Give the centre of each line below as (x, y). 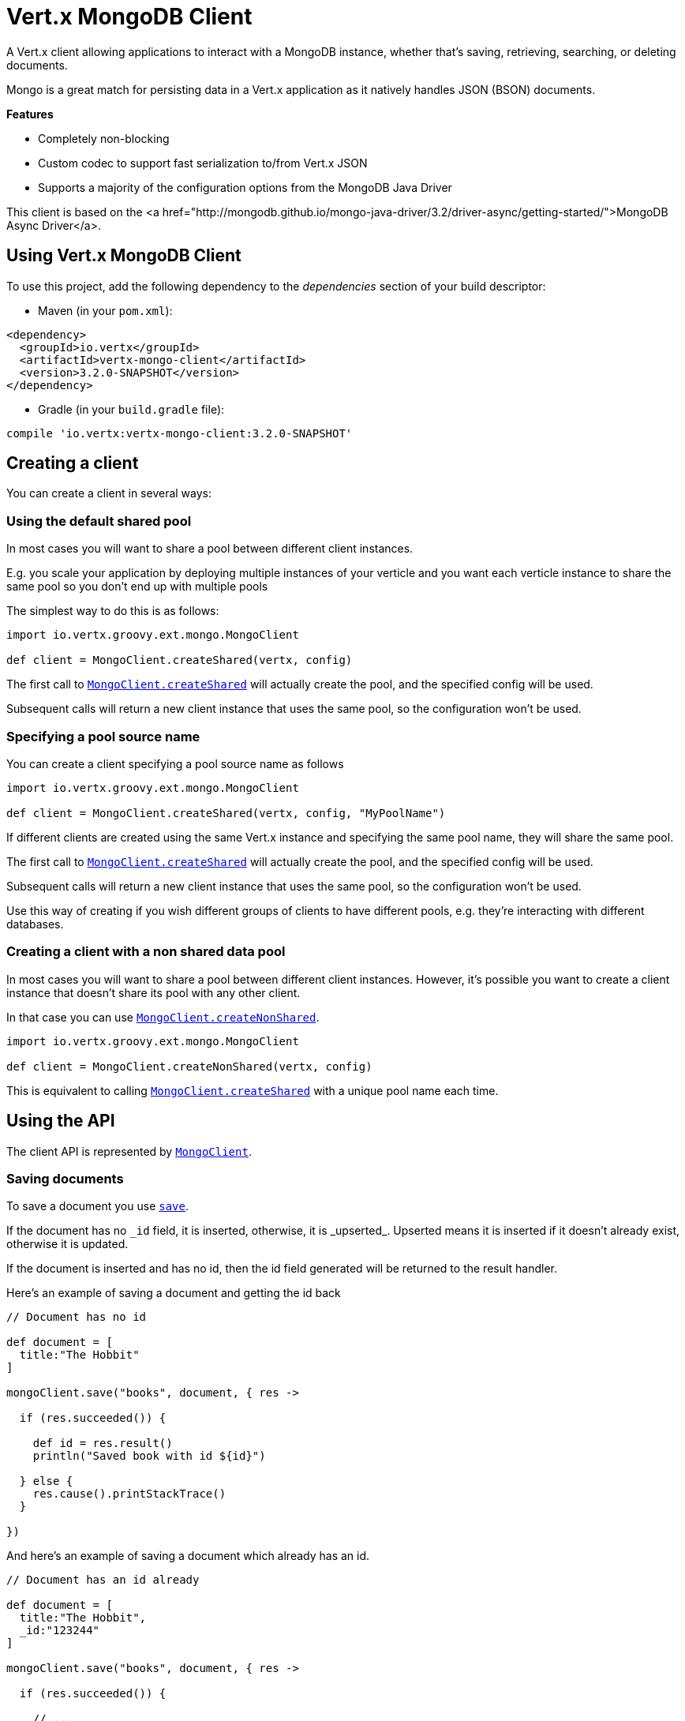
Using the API (61, 1121)
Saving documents (65, 1178)
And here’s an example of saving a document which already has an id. (188, 1556)
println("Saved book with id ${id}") (149, 1456)
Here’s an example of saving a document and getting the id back (174, 1293)
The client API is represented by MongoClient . (129, 1151)
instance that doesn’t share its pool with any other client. (153, 992)
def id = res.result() (103, 1444)
